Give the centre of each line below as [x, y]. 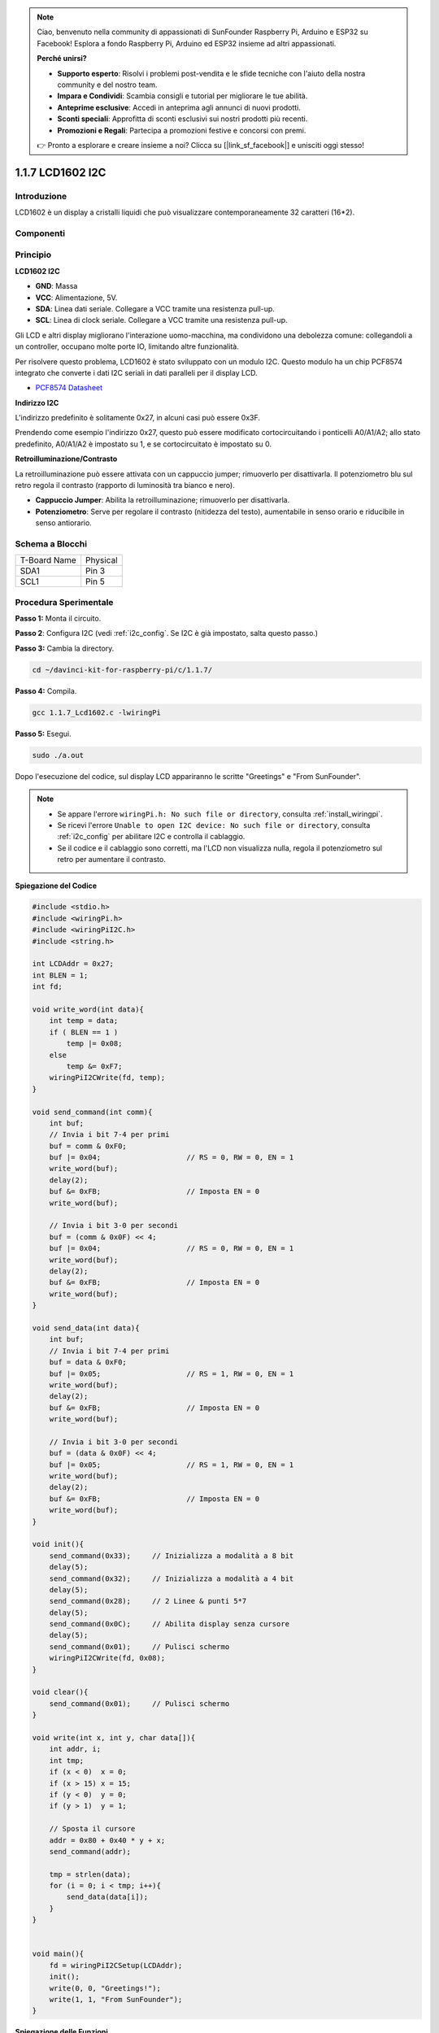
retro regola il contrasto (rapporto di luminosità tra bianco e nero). [125, 485]
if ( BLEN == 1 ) [84, 1032]
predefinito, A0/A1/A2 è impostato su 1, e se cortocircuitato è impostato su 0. [143, 444]
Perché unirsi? [62, 59]
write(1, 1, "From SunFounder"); [116, 1999]
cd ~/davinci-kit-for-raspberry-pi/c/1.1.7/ [122, 670]
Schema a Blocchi [51, 543]
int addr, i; [75, 1749]
